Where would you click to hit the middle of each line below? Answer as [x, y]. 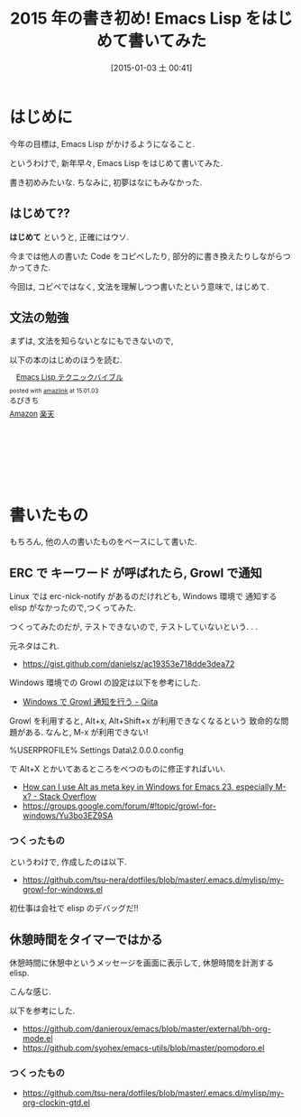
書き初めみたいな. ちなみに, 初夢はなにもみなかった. [106, 182]
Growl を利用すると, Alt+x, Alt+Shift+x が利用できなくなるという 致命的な [145, 721]
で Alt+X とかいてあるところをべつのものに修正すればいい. [117, 769]
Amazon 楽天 [32, 414]
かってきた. [30, 267]
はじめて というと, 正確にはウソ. [69, 236]
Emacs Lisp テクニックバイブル [70, 377]
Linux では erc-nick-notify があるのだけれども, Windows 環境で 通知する [143, 596]
